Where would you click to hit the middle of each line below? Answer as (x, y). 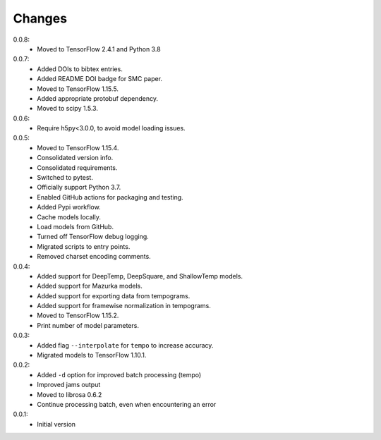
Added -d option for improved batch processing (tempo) (119, 374)
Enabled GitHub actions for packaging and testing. (110, 197)
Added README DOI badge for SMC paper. (99, 79)
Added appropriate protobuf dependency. (98, 98)
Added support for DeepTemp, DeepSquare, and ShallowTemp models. (140, 276)
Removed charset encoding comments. (94, 257)
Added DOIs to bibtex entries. (80, 69)
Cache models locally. (69, 217)
